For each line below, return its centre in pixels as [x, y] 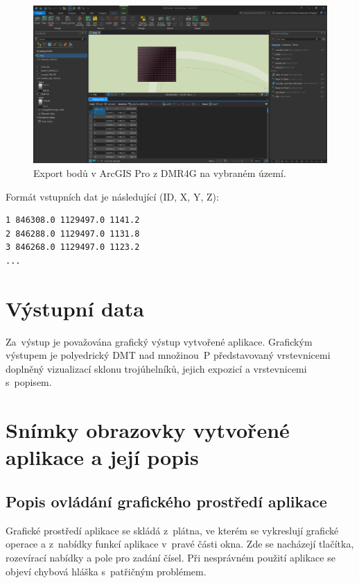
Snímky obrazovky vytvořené [148, 430]
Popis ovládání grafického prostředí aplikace [166, 501]
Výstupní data [75, 308]
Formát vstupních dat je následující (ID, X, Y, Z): [112, 196]
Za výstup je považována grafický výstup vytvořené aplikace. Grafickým [159, 341]
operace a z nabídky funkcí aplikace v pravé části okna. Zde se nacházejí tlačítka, [180, 544]
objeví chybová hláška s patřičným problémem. [106, 571]
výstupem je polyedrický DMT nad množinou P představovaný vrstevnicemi [168, 355]
